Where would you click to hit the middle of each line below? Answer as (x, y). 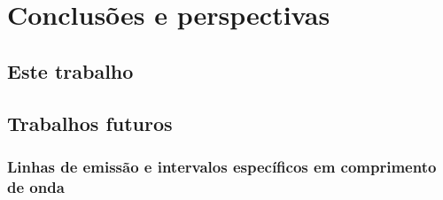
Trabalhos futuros (90, 123)
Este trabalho (70, 70)
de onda (36, 186)
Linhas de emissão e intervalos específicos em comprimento (222, 166)
